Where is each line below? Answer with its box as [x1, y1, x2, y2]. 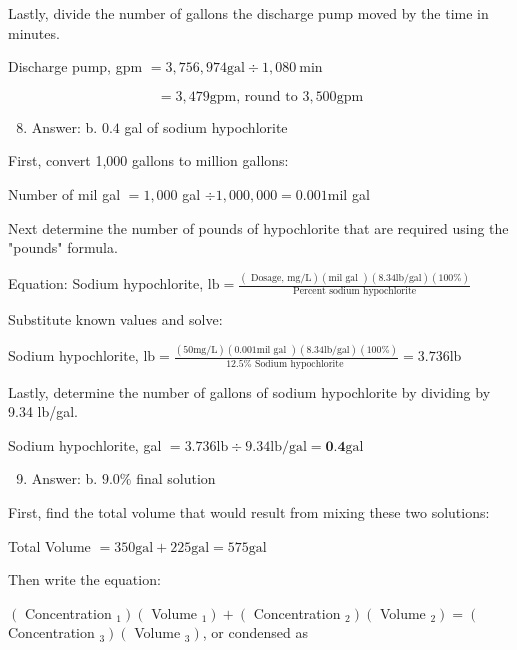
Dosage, [250, 272, 285, 283]
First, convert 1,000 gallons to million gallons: [8, 150, 289, 171]
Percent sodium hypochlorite [293, 286, 417, 297]
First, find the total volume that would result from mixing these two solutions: [8, 501, 490, 522]
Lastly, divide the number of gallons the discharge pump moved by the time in [8, 3, 489, 23]
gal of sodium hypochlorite [124, 116, 288, 137]
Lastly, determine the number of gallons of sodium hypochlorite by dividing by [8, 381, 491, 402]
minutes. [8, 22, 60, 43]
